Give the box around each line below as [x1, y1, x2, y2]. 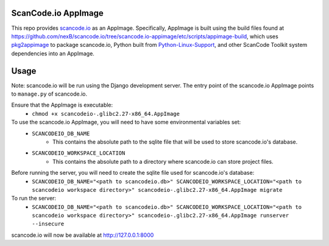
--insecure [32, 220, 65, 228]
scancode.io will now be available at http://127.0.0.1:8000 [11, 231, 154, 239]
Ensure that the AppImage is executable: [11, 101, 113, 109]
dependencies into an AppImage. [11, 49, 94, 57]
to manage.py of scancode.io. [11, 90, 88, 97]
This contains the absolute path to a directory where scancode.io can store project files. [52, 158, 274, 165]
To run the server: [11, 195, 57, 202]
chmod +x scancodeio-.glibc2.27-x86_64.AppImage [32, 110, 180, 117]
